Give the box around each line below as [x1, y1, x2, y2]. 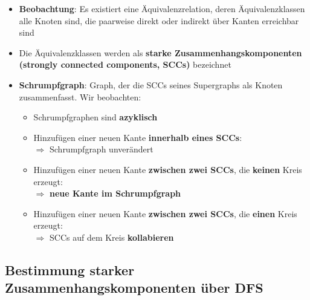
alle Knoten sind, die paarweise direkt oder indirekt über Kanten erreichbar [19, 14, 299, 27]
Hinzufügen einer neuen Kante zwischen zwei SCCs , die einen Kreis [33, 207, 297, 220]
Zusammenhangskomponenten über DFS [5, 278, 263, 297]
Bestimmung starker [5, 260, 135, 279]
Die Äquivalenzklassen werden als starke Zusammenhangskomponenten [19, 46, 302, 59]
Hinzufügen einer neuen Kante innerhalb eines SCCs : [33, 131, 242, 143]
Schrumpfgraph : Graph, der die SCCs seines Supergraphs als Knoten [19, 78, 283, 91]
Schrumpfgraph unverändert [49, 143, 153, 155]
